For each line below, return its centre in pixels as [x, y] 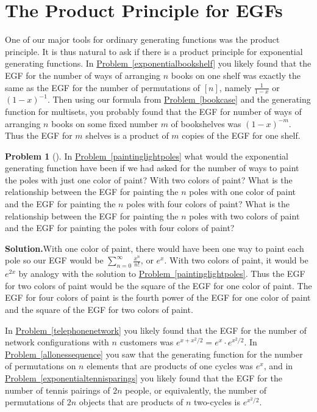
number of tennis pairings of [58, 390]
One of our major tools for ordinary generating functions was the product [142, 39]
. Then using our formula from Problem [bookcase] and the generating [179, 99]
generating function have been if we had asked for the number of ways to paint [152, 168]
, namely [235, 87]
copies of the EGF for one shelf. [241, 135]
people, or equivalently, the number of [196, 390]
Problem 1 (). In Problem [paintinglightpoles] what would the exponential [147, 156]
